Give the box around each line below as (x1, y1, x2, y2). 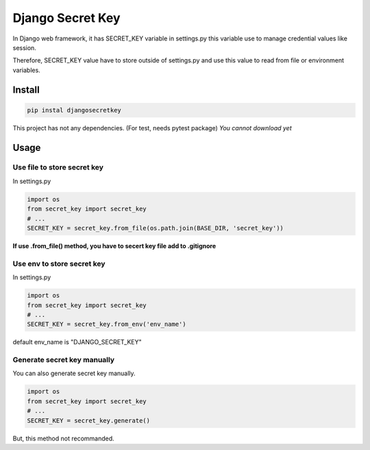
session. (12, 43, 37, 51)
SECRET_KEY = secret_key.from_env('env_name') (27, 320, 186, 329)
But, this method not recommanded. (12, 434, 114, 442)
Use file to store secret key (12, 163, 104, 172)
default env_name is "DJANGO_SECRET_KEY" (12, 338, 142, 346)
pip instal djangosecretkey (27, 106, 121, 114)
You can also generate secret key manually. (12, 369, 136, 377)
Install (12, 84, 40, 95)
